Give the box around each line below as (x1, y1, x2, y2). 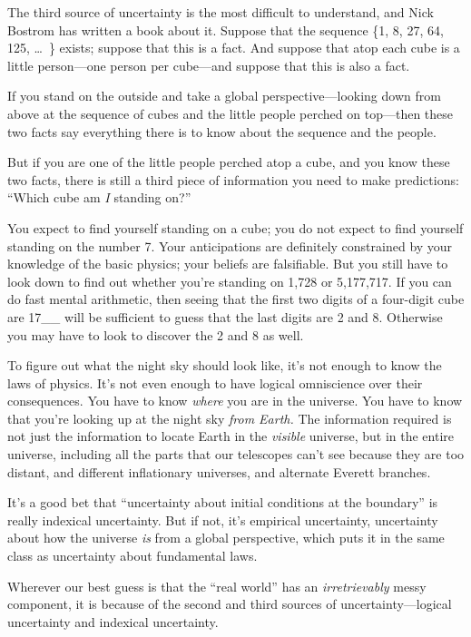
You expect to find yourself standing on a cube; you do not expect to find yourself (7, 218, 464, 237)
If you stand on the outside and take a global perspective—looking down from (7, 86, 441, 105)
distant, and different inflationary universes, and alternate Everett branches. (7, 462, 431, 481)
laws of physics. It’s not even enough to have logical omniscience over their (7, 373, 423, 392)
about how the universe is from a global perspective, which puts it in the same (7, 528, 445, 547)
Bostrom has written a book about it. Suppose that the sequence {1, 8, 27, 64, (7, 20, 444, 39)
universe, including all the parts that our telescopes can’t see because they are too (7, 445, 465, 464)
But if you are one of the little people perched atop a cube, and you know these (7, 152, 450, 171)
